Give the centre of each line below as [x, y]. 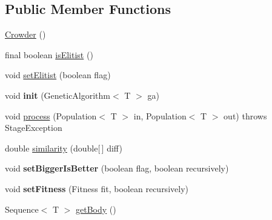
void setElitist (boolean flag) [58, 75]
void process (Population [51, 115]
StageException [34, 128]
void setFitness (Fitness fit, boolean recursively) [97, 188]
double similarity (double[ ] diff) [64, 148]
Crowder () [25, 34]
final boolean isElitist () [49, 54]
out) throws [245, 115]
